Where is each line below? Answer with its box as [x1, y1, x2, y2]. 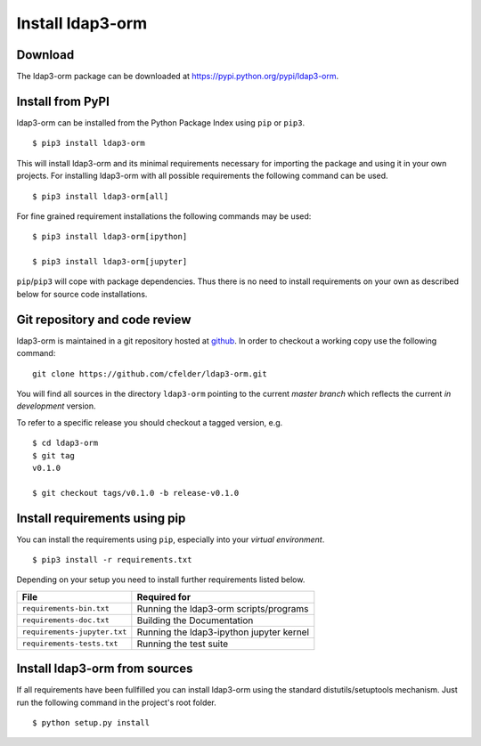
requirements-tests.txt [21, 639, 118, 649]
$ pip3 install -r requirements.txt [32, 555, 192, 564]
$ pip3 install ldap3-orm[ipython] [32, 231, 188, 242]
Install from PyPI [16, 93, 110, 109]
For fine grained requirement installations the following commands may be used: [16, 210, 312, 222]
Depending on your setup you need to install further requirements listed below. [16, 574, 306, 585]
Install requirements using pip [16, 510, 186, 525]
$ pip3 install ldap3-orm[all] [32, 191, 169, 201]
